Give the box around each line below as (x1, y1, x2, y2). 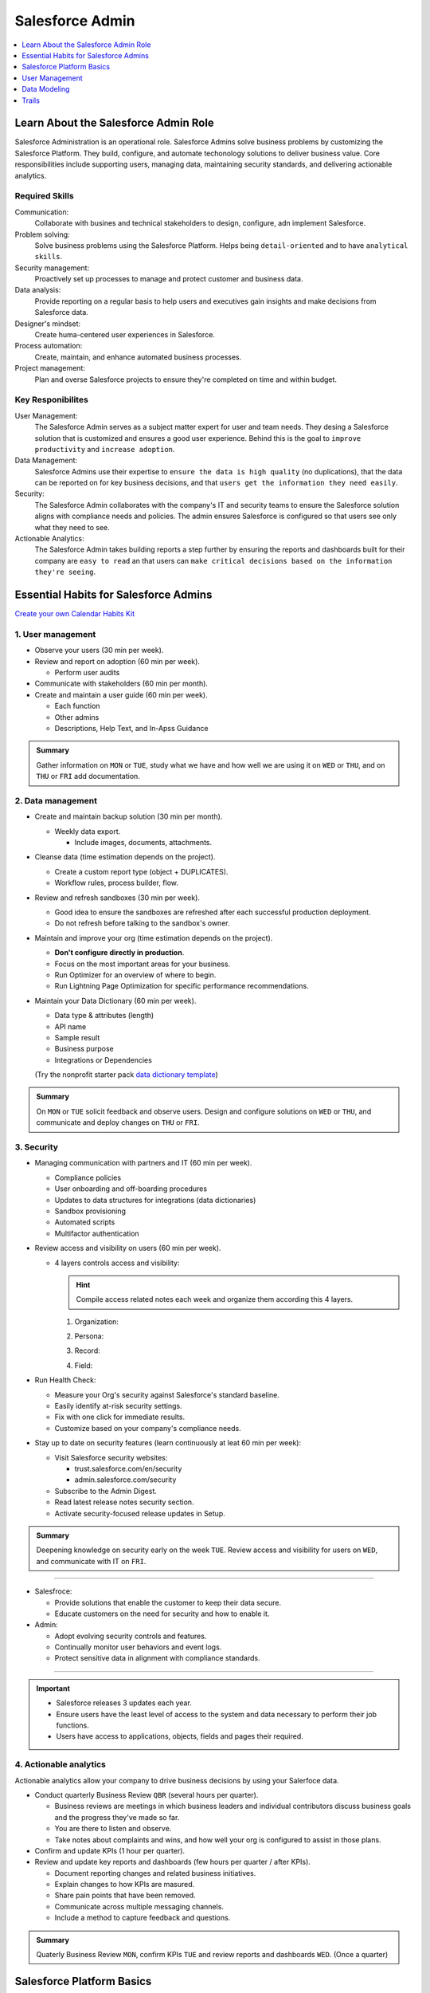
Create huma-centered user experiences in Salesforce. (34, 330, 215, 340)
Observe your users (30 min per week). (34, 646, 164, 655)
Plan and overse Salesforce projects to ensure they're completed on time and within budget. (34, 375, 338, 384)
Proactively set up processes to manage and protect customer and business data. (34, 274, 303, 284)
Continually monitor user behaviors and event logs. (54, 1642, 222, 1652)
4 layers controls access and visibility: (54, 1258, 180, 1268)
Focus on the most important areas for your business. (54, 959, 231, 969)
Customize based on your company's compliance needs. (54, 1423, 242, 1433)
